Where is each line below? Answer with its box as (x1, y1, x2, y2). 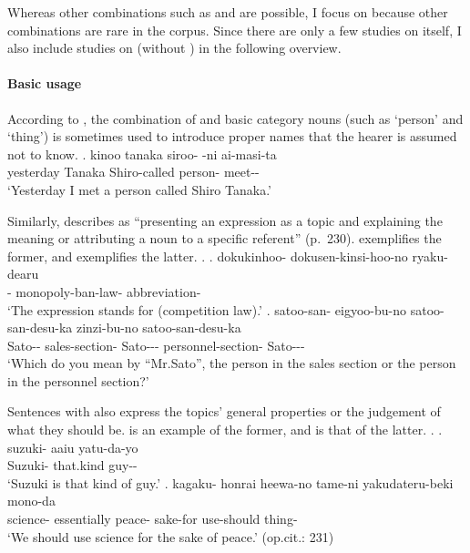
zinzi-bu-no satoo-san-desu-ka (76, 318, 241, 337)
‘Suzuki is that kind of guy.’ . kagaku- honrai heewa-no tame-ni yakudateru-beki (7, 473, 454, 492)
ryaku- (412, 246, 448, 265)
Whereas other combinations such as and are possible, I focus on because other (7, 3, 448, 21)
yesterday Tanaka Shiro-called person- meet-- (7, 162, 260, 181)
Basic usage (7, 74, 82, 93)
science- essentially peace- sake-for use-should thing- (7, 509, 298, 528)
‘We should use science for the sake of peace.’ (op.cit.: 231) (7, 527, 334, 546)
